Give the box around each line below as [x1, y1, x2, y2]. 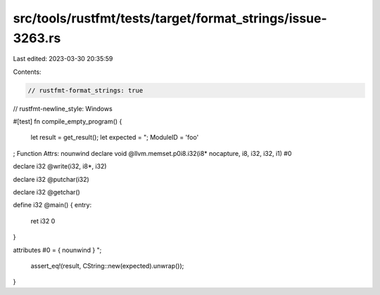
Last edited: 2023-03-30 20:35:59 [13, 55, 113, 63]
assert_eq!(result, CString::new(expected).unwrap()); [30, 262, 184, 270]
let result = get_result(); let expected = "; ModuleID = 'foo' [30, 133, 199, 142]
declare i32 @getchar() [13, 188, 80, 197]
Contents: [13, 67, 42, 76]
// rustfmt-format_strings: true [27, 86, 144, 94]
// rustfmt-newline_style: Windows [13, 104, 113, 112]
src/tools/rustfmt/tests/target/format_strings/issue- [13, 11, 327, 26]
